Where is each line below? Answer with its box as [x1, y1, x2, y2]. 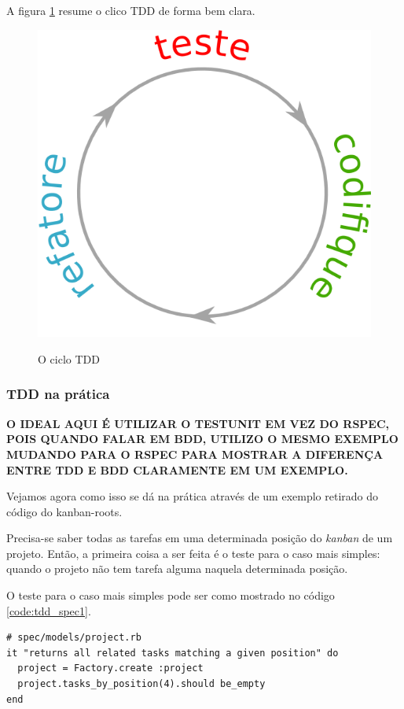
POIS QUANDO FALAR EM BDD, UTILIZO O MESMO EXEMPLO [6, 430, 398, 447]
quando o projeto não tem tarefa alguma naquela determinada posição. [6, 560, 348, 577]
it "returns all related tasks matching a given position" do [6, 647, 339, 659]
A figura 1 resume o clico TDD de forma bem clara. [6, 2, 255, 18]
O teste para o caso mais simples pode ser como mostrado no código [6, 587, 335, 604]
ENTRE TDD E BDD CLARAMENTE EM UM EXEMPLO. [6, 461, 348, 478]
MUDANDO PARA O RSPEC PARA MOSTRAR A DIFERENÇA [6, 445, 384, 462]
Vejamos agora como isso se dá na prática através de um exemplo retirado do [6, 488, 379, 504]
